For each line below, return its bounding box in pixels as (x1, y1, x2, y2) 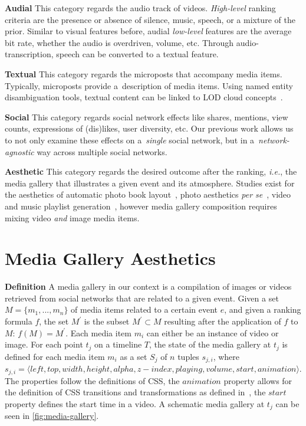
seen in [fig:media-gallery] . (5, 409, 99, 422)
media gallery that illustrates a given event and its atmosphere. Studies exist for (5, 176, 295, 189)
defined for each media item (5, 350, 105, 362)
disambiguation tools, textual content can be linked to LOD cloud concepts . (5, 91, 283, 103)
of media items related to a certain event (71, 303, 218, 316)
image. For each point (5, 338, 83, 350)
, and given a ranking (224, 303, 301, 316)
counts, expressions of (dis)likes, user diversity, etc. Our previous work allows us (5, 122, 294, 135)
